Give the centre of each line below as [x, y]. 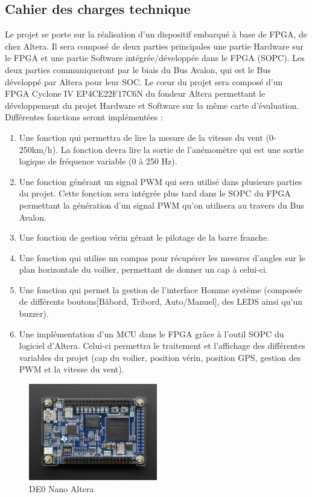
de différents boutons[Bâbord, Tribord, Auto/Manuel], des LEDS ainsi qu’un [161, 301]
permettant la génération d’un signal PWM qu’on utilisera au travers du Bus [161, 205]
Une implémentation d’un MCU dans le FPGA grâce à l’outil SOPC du [151, 333]
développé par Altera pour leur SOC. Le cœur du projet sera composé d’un [144, 81]
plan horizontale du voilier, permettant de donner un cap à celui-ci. [143, 269]
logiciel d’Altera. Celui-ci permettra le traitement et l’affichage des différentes [162, 346]
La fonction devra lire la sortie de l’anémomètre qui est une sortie [182, 149]
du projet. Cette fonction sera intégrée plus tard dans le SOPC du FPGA [155, 193]
